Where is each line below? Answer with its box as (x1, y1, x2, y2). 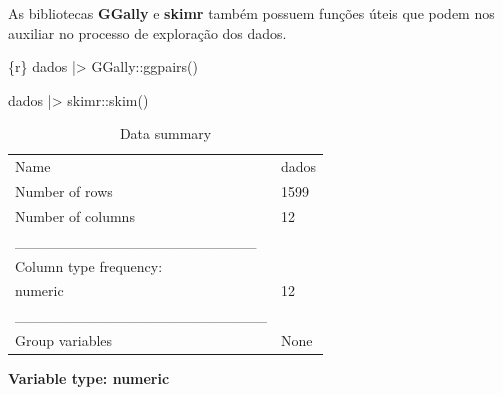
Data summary (119, 123, 212, 144)
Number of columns (15, 205, 135, 226)
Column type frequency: (15, 255, 163, 276)
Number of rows (15, 181, 113, 202)
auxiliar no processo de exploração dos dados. (8, 22, 287, 43)
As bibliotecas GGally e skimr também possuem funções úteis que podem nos (8, 3, 495, 23)
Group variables (15, 330, 113, 351)
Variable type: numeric (8, 368, 170, 389)
